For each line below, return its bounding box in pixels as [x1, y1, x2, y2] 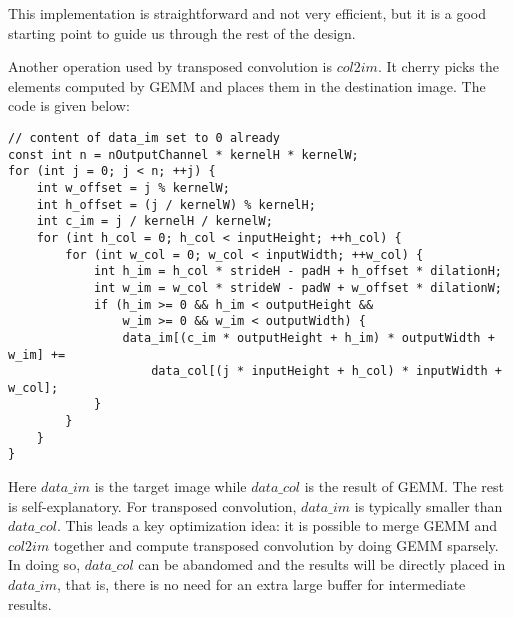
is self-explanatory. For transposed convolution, [8, 495, 297, 516]
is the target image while [94, 476, 247, 497]
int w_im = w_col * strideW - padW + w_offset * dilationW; [93, 280, 502, 295]
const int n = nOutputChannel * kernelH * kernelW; [8, 147, 359, 162]
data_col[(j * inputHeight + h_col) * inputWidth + [151, 364, 502, 379]
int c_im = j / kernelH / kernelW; [36, 214, 273, 229]
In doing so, [8, 554, 81, 575]
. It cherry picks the [377, 56, 499, 77]
